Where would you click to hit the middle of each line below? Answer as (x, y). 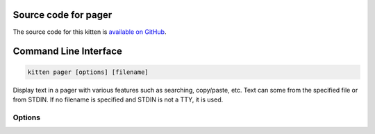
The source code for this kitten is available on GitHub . (90, 32)
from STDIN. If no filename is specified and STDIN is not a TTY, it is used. (118, 99)
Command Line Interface (68, 51)
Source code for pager (62, 15)
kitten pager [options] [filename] (88, 72)
